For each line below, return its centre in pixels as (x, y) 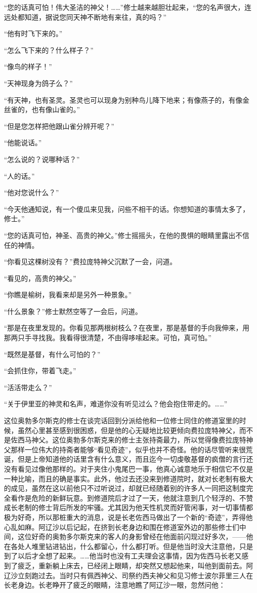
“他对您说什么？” (32, 192)
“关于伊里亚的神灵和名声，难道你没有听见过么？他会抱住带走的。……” (116, 404)
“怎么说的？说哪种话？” (42, 159)
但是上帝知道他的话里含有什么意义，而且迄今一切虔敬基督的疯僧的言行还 (135, 459)
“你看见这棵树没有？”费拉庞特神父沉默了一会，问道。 (90, 261)
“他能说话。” (23, 142)
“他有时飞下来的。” (33, 33)
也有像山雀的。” (56, 109)
